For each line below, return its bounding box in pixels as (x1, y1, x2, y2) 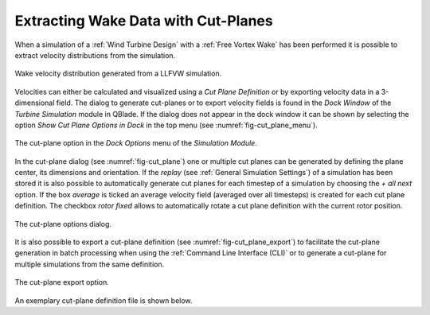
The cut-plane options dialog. (14, 219, 111, 228)
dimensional (14, 98, 55, 107)
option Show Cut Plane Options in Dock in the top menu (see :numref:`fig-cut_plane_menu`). (14, 120, 319, 130)
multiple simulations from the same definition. (14, 259, 165, 269)
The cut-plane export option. (14, 278, 109, 287)
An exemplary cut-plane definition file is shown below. (14, 295, 193, 305)
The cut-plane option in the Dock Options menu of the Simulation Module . (14, 138, 258, 148)
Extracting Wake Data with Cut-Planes (14, 12, 274, 29)
